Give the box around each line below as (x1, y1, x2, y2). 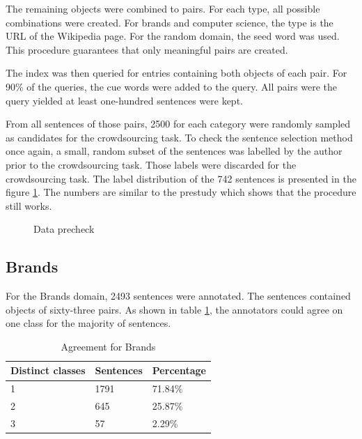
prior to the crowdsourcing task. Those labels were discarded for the (6, 157, 297, 171)
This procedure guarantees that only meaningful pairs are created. (6, 42, 288, 56)
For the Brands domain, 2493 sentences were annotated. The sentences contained (6, 288, 351, 303)
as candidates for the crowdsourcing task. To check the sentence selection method (6, 130, 353, 144)
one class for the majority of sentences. (6, 316, 171, 330)
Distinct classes (10, 363, 86, 378)
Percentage (152, 363, 206, 378)
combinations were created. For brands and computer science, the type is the (6, 15, 333, 29)
